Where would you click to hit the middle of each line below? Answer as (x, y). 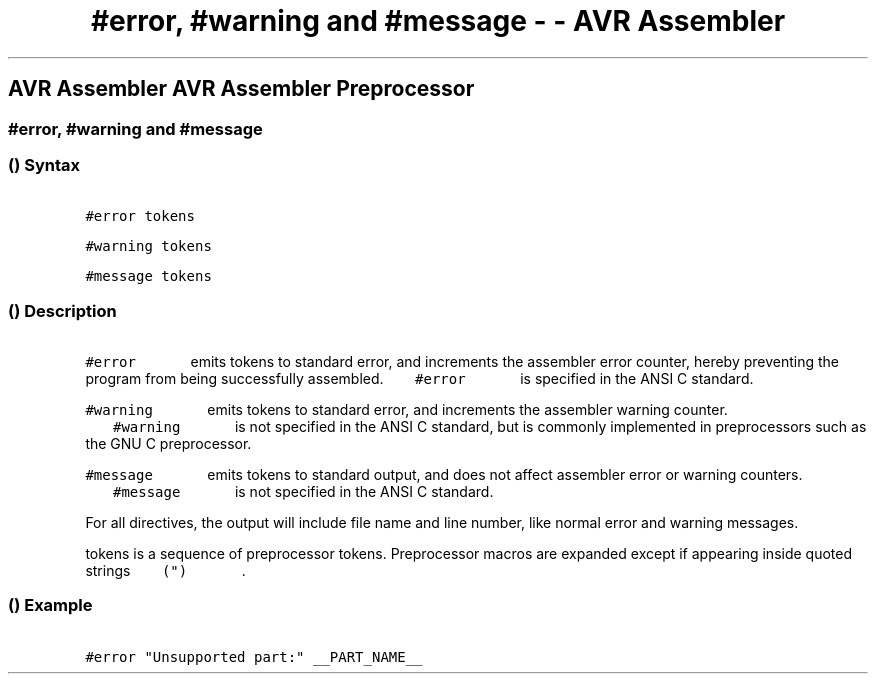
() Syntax (44, 164)
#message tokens (148, 276)
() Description (62, 310)
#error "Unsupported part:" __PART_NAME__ (254, 656)
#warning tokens (148, 246)
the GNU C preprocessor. (168, 444)
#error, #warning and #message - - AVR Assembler (438, 21)
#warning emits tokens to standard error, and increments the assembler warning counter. (406, 410)
